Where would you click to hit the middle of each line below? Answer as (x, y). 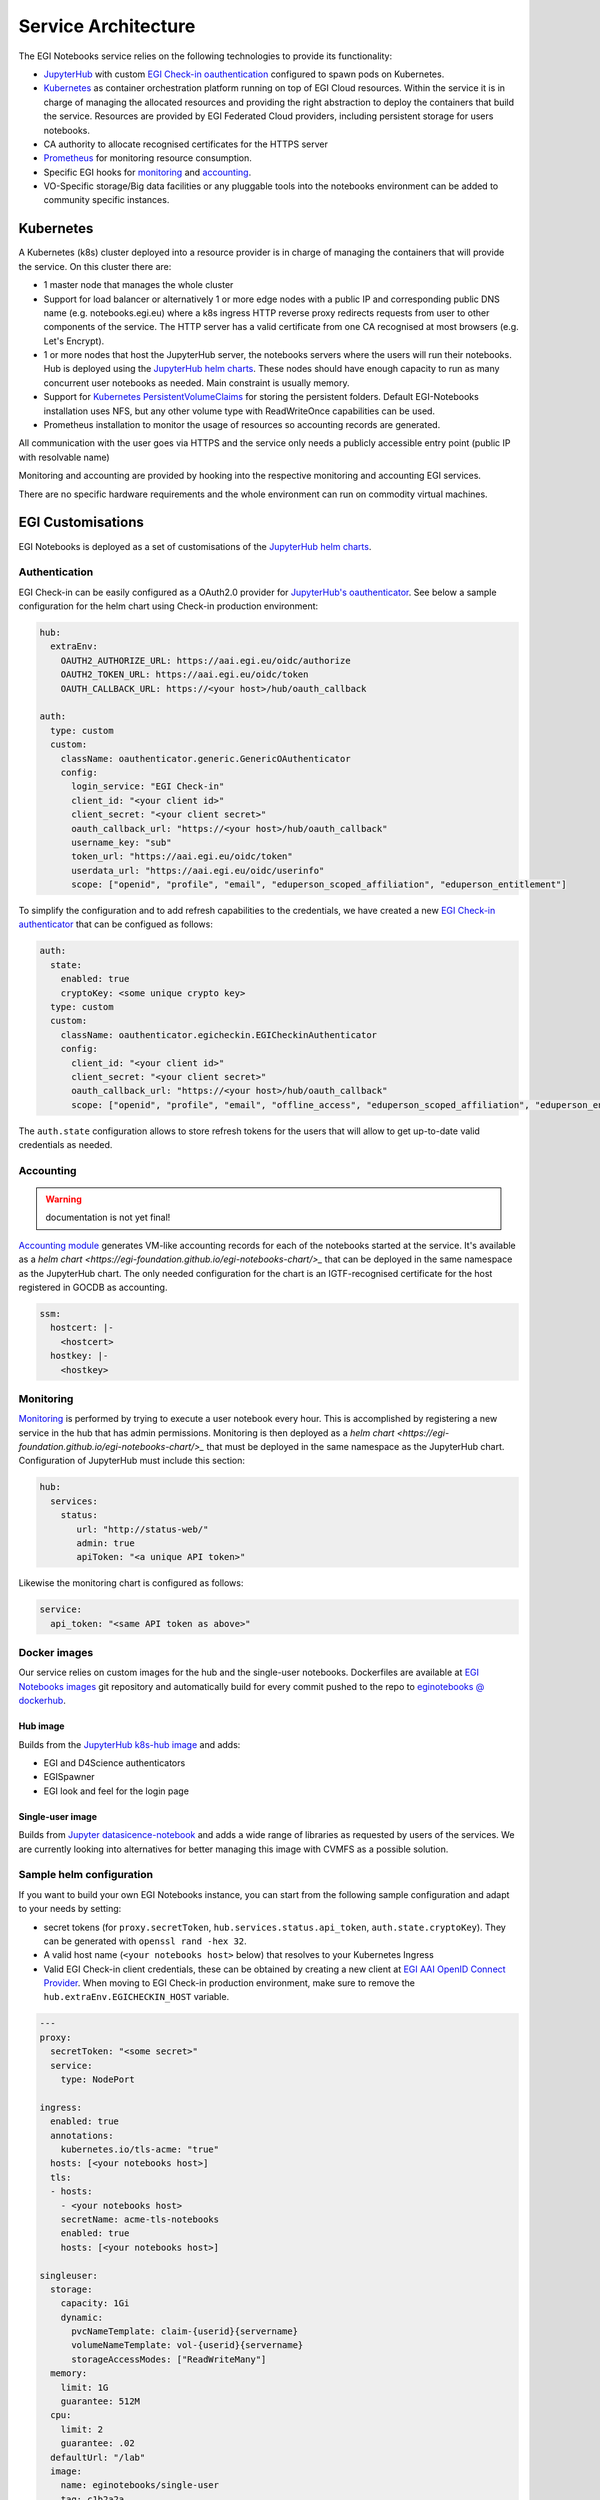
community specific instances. (106, 200)
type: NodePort (97, 2079)
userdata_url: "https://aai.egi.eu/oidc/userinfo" (198, 870)
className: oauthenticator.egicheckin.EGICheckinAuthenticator (219, 1034)
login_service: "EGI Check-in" (148, 786)
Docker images (56, 1653)
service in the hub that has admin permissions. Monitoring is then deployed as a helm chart (206, 1432)
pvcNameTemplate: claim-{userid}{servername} (185, 2331)
